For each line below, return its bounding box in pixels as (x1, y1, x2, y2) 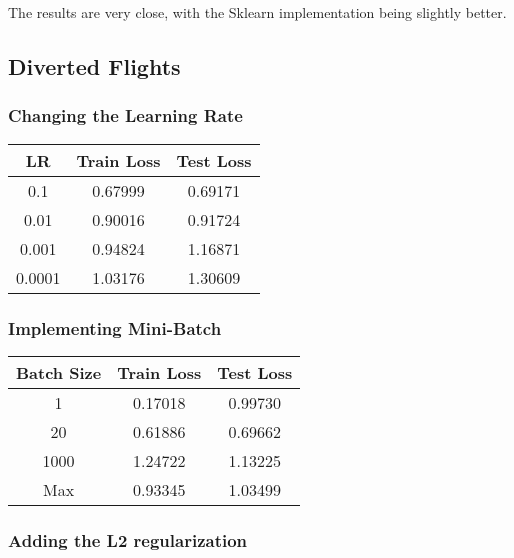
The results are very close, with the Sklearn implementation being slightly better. (8, 2, 507, 22)
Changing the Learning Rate (8, 103, 243, 128)
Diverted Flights (8, 50, 181, 81)
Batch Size (16, 360, 102, 384)
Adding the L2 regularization (8, 527, 248, 552)
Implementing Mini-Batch (8, 315, 222, 340)
